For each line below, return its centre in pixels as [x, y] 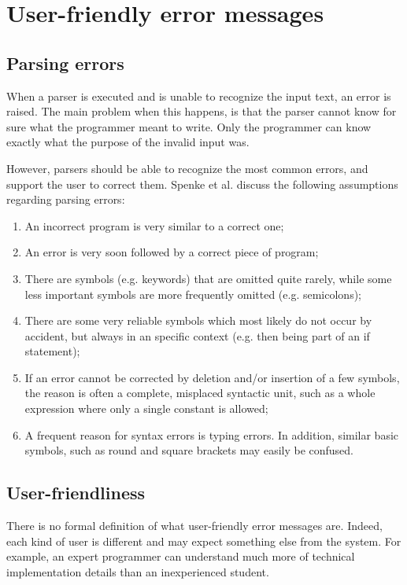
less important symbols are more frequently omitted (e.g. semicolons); [193, 294]
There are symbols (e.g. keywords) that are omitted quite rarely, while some [208, 278]
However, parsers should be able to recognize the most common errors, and [187, 168]
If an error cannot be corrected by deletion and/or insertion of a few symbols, [212, 377]
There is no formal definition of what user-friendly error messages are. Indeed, [194, 526]
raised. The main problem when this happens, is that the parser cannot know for [202, 111]
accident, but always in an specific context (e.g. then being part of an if [197, 335]
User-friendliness [76, 493]
